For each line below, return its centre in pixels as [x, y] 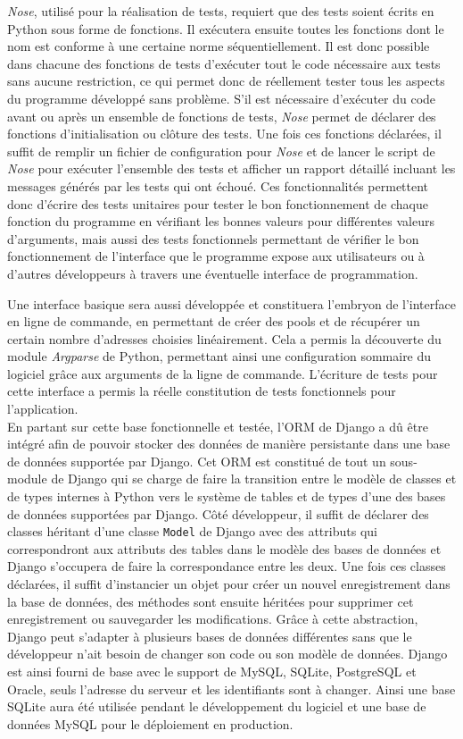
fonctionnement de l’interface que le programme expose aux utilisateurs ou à [216, 256]
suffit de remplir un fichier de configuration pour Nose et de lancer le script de [221, 151]
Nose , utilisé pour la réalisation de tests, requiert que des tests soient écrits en [221, 11]
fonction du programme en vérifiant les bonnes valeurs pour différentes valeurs [221, 221]
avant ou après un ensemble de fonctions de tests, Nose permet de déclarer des [222, 116]
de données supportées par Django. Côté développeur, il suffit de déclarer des [218, 513]
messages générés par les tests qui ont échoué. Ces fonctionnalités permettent [218, 185]
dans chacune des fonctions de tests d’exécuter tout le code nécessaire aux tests [224, 63]
